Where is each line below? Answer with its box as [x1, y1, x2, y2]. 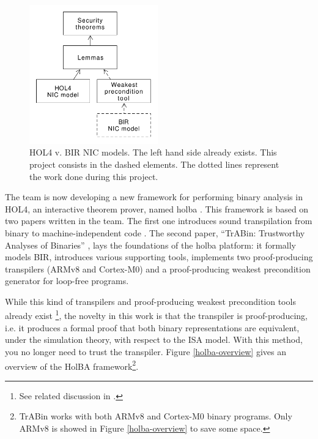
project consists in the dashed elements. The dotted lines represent [29, 157, 279, 170]
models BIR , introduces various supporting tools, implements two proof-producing [5, 250, 313, 263]
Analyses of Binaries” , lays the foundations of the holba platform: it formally [5, 238, 296, 251]
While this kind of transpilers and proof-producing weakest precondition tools [5, 295, 296, 307]
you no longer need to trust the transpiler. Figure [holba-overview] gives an [5, 345, 286, 358]
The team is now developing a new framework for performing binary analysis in [5, 190, 303, 203]
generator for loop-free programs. [5, 274, 129, 287]
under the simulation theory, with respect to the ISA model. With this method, [5, 333, 303, 346]
